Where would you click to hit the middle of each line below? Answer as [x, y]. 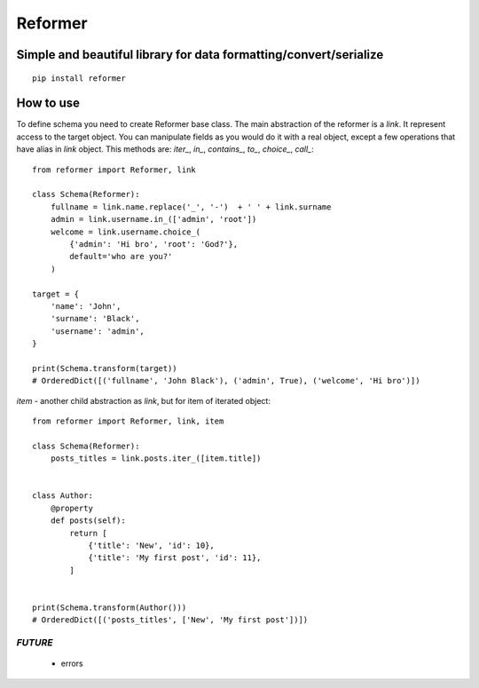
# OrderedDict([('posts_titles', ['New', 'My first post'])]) [170, 620]
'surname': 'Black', [95, 319]
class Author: [63, 496]
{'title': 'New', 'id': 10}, [151, 545]
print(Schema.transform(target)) [105, 368]
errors [72, 664]
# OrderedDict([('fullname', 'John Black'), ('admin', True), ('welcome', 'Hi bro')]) [226, 381]
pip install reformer [79, 78]
